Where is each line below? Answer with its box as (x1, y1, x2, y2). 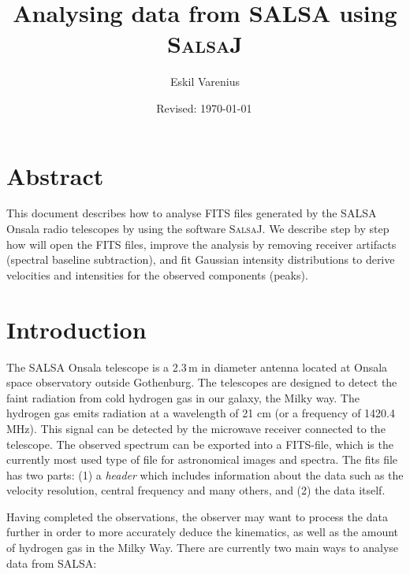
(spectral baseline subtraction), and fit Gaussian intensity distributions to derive (6, 251, 395, 268)
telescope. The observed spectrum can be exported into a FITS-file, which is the (6, 435, 393, 452)
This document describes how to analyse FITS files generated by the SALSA (6, 205, 377, 221)
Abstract (6, 159, 104, 191)
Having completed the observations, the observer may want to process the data (6, 508, 388, 524)
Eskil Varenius (170, 73, 240, 90)
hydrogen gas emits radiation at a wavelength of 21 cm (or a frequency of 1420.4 (6, 405, 396, 421)
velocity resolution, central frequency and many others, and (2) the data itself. (6, 482, 386, 498)
